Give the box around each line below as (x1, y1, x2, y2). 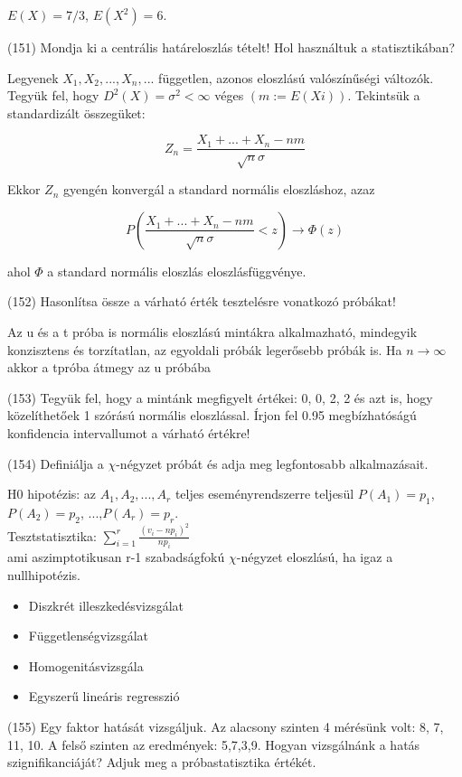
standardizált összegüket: (7, 103, 146, 122)
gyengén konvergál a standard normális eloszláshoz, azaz (62, 180, 375, 199)
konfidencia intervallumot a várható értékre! (7, 423, 250, 442)
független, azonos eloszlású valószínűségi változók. (158, 68, 434, 87)
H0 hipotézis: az (7, 484, 97, 503)
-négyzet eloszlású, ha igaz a (236, 548, 393, 566)
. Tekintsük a (347, 86, 420, 105)
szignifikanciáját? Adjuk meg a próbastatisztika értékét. (7, 753, 316, 772)
